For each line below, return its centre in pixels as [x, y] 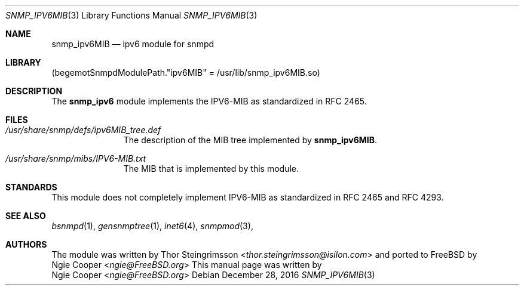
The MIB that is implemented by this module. [211, 169]
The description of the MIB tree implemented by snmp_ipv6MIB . [250, 140]
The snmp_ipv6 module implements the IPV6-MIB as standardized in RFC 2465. [209, 101]
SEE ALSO [26, 216]
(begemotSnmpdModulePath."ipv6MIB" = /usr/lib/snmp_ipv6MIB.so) [186, 72]
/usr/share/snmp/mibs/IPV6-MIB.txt [76, 158]
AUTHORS [26, 244]
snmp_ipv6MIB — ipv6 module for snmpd [133, 44]
